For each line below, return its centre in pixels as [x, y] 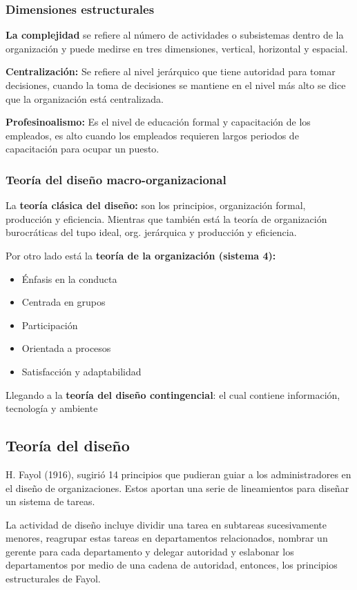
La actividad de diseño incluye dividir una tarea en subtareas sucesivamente [166, 524]
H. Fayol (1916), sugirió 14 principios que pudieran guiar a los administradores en [178, 474]
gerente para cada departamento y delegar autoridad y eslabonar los [150, 551]
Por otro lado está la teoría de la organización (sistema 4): [141, 255]
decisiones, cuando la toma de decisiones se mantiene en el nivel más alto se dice [176, 85]
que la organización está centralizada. [85, 98]
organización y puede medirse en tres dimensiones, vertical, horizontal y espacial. [177, 48]
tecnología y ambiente [52, 408]
